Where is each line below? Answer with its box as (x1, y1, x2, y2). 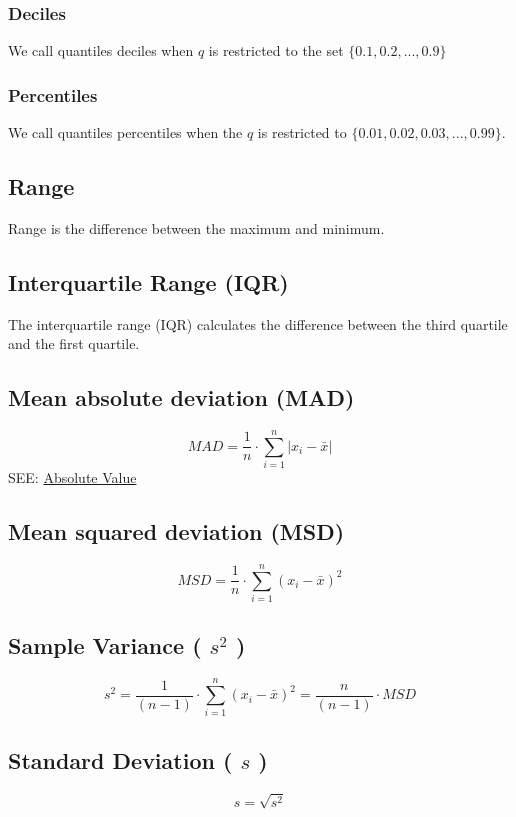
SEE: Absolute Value (8, 467, 137, 488)
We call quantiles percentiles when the (8, 122, 243, 143)
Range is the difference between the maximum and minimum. (8, 217, 385, 238)
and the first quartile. (8, 333, 140, 354)
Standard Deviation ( (8, 744, 233, 775)
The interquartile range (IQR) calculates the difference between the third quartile (8, 313, 508, 334)
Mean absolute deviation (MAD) (8, 382, 355, 413)
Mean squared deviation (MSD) (8, 516, 345, 547)
